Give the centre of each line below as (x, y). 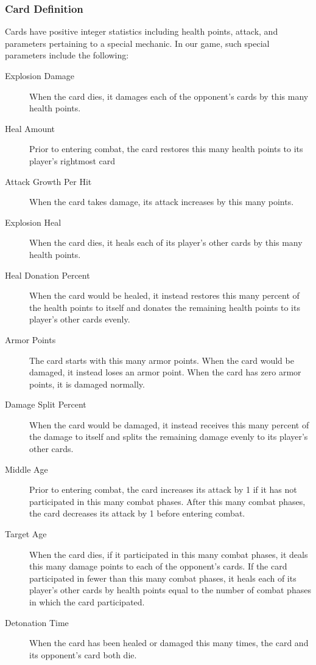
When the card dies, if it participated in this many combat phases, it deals (169, 554)
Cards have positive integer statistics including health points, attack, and (142, 31)
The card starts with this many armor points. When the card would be (162, 360)
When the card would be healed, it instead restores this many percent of (164, 295)
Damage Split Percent (46, 404)
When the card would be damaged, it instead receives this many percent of (169, 424)
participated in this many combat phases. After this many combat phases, (167, 501)
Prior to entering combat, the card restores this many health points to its (166, 149)
